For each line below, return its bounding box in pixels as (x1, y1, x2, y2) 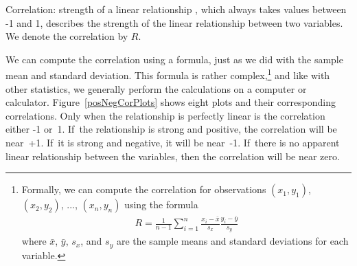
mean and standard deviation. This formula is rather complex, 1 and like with (5, 66, 330, 82)
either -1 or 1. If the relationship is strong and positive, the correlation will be (5, 122, 337, 136)
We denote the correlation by (5, 29, 128, 43)
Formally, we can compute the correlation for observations (21, 182, 266, 197)
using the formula (124, 197, 198, 212)
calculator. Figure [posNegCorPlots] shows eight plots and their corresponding (5, 95, 336, 109)
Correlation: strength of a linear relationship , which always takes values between (5, 2, 347, 16)
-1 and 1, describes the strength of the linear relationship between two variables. (5, 15, 343, 30)
